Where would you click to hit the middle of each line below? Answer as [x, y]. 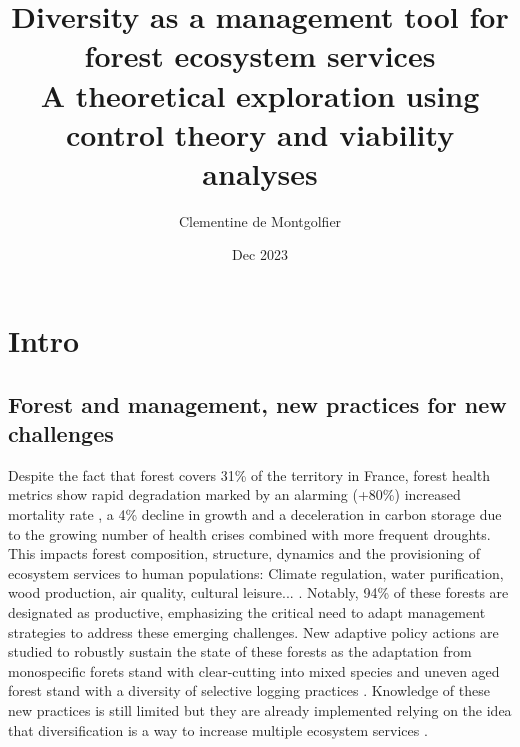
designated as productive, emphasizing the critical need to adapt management [247, 612]
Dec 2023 [260, 254]
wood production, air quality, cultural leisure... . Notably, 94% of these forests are [258, 592]
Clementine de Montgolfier [260, 220]
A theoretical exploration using [260, 94]
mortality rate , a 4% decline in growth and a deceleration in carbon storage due [255, 514]
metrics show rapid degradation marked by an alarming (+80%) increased [234, 494]
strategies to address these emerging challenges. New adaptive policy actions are [253, 631]
